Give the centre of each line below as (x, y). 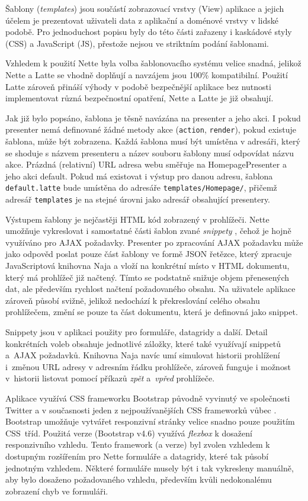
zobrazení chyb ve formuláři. (57, 491)
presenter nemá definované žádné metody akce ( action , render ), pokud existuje (151, 129)
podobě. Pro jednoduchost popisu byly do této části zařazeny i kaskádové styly (149, 32)
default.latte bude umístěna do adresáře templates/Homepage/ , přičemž (141, 187)
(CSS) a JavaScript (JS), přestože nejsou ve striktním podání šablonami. (137, 43)
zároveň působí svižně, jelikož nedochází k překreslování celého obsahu (133, 300)
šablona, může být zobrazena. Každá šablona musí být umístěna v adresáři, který (153, 141)
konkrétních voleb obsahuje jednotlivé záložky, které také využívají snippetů (143, 343)
